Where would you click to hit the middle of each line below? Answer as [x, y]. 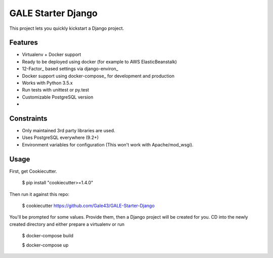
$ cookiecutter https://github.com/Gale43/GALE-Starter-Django [88, 205]
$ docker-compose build [48, 236]
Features [24, 43]
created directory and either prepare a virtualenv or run [67, 224]
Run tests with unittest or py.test [56, 90]
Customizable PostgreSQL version [58, 97]
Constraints [28, 118]
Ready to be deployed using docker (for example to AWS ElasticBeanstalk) [99, 62]
